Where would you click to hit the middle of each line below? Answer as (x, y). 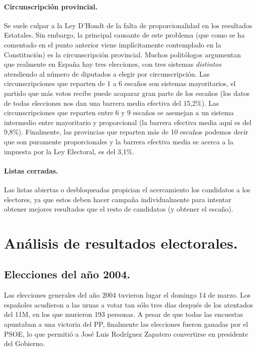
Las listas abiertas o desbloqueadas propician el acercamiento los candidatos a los (127, 189)
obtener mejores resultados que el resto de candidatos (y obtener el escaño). (119, 209)
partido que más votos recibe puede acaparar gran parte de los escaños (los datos (127, 93)
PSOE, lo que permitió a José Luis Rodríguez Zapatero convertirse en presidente (126, 333)
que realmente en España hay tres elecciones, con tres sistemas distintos (113, 64)
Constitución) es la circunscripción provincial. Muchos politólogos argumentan (123, 54)
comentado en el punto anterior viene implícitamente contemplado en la (113, 44)
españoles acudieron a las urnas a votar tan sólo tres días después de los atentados (128, 304)
